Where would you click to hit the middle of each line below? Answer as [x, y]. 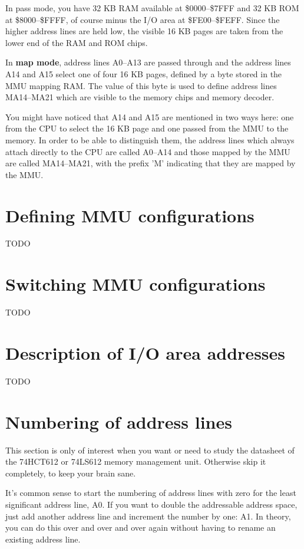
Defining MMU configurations [130, 215]
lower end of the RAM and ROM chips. [77, 42]
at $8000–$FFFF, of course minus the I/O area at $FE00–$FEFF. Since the [143, 19]
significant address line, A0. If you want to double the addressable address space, [151, 504]
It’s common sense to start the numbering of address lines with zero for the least [151, 493]
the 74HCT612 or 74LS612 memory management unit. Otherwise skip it [136, 461]
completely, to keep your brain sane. [71, 473]
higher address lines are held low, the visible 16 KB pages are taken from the [144, 31]
